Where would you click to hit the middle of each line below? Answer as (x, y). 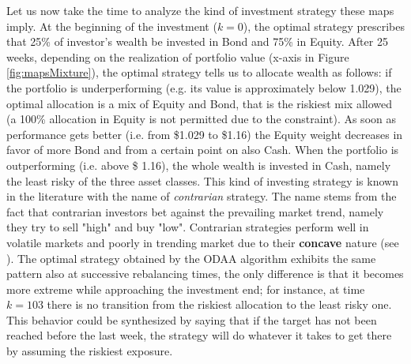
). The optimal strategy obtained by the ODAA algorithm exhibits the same (191, 258)
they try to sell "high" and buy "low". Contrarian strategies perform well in (188, 227)
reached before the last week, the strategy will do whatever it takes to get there (199, 335)
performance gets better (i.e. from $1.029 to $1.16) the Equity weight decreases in (205, 134)
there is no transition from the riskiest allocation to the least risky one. (219, 304)
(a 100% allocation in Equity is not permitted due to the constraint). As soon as (201, 119)
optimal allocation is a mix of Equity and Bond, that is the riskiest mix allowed (200, 103)
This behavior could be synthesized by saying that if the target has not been (192, 319)
